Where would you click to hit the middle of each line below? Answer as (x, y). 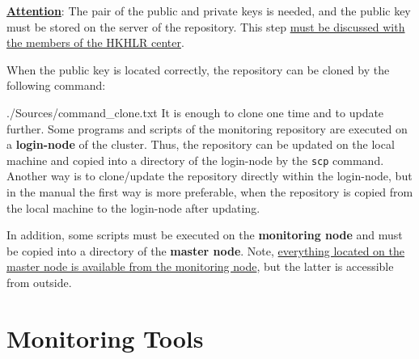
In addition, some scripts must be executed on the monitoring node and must (205, 235)
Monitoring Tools (105, 338)
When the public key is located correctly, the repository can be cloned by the (198, 69)
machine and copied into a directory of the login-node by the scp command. (195, 160)
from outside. (39, 282)
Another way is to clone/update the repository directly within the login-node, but (209, 176)
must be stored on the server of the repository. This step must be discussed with (206, 26)
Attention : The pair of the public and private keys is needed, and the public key (209, 11)
